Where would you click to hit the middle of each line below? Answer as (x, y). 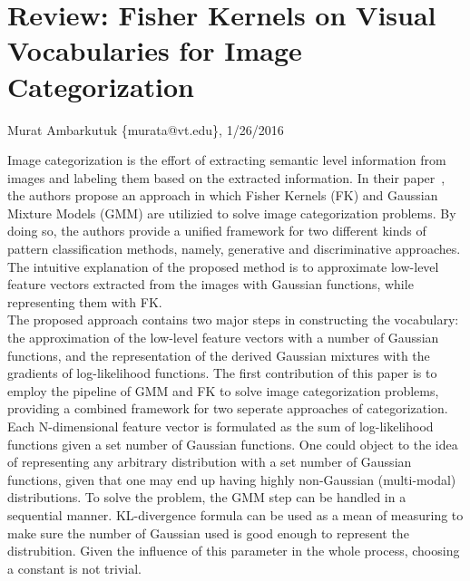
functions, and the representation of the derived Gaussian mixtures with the (219, 355)
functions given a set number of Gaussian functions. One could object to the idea (233, 444)
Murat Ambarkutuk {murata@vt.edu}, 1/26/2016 (146, 129)
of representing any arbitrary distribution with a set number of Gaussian (210, 462)
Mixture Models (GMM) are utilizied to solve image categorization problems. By (232, 213)
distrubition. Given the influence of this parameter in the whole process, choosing (234, 551)
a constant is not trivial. (74, 568)
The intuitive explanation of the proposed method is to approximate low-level (223, 266)
